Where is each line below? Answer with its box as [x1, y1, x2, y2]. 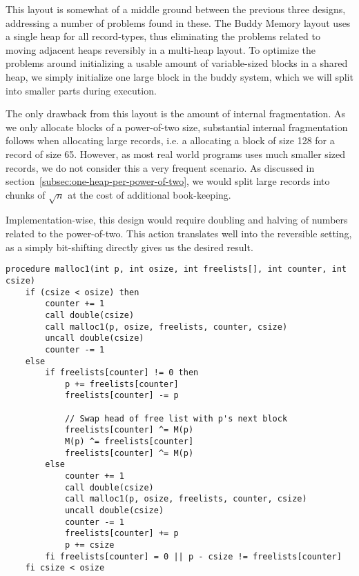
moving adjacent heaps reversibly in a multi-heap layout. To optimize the [6, 42, 316, 57]
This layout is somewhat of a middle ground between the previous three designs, [6, 2, 346, 16]
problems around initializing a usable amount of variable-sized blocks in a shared [6, 56, 348, 70]
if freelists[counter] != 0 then [45, 368, 199, 378]
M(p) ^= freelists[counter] [64, 437, 194, 447]
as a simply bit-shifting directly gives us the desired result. [6, 239, 253, 254]
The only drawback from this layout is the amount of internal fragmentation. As [6, 106, 345, 121]
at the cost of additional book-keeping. [68, 187, 231, 201]
